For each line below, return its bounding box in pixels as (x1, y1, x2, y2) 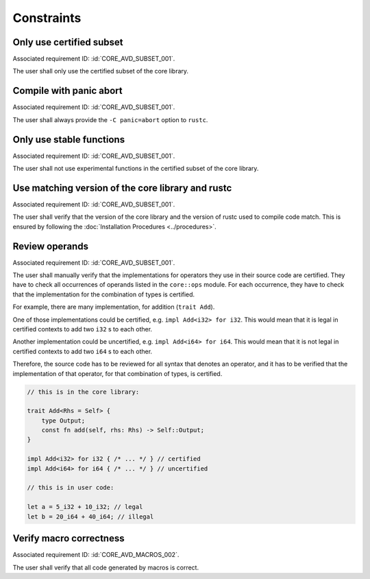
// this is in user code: (27, 484, 114, 492)
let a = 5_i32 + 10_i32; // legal (27, 503, 143, 511)
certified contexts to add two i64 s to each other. (12, 347, 153, 355)
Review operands (12, 240, 89, 252)
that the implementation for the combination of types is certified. (12, 290, 195, 298)
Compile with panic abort (12, 85, 123, 97)
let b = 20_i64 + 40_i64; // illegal (27, 512, 154, 521)
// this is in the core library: (27, 388, 140, 396)
